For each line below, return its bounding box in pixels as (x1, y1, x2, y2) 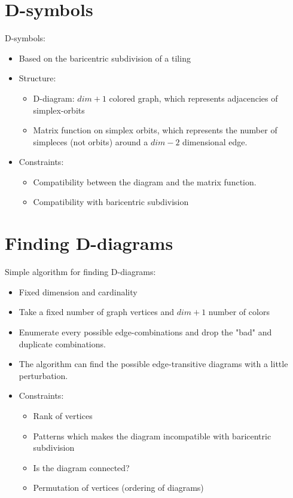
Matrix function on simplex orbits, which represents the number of (33, 124, 277, 136)
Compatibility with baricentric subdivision (33, 195, 189, 208)
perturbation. (19, 369, 68, 381)
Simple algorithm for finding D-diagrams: (5, 265, 156, 278)
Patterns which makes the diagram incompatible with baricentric (33, 429, 271, 442)
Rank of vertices (33, 409, 93, 421)
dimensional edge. (182, 135, 248, 148)
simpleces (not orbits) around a (33, 135, 148, 148)
